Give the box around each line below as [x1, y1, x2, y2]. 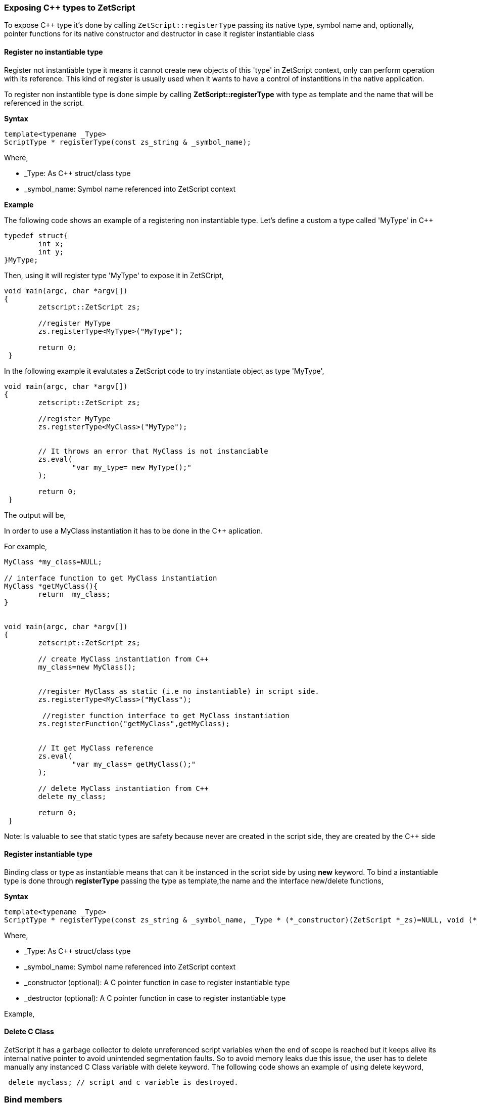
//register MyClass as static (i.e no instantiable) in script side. [38, 687, 319, 695]
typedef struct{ [4, 231, 68, 240]
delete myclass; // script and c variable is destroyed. [8, 1078, 239, 1087]
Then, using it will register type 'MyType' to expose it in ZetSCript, [4, 271, 224, 280]
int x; [38, 239, 64, 248]
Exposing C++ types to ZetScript [4, 3, 135, 13]
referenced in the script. [4, 98, 84, 107]
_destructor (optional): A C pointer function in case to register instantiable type [24, 993, 286, 1002]
